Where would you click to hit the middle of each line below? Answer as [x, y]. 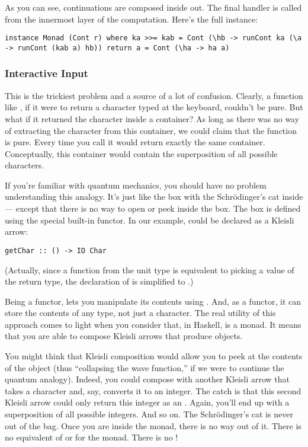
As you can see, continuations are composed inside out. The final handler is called [153, 7]
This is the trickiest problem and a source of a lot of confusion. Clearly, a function [154, 95]
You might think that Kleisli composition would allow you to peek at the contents [154, 356]
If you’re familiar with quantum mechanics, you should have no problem [136, 185]
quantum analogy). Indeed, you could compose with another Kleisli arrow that [147, 379]
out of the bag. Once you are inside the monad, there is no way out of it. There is [153, 425]
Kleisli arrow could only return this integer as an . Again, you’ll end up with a [147, 402]
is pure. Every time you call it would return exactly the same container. [135, 142]
